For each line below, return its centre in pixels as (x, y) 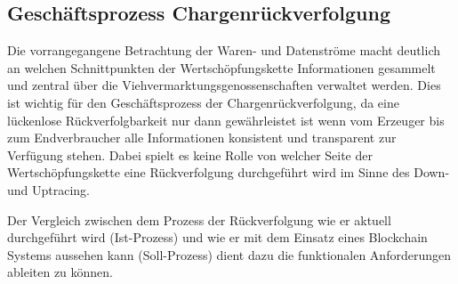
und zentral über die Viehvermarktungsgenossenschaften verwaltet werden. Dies (224, 85)
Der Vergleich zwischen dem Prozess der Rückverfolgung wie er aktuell (199, 219)
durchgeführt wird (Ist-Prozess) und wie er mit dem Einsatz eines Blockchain (217, 237)
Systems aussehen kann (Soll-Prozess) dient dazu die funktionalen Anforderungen (229, 254)
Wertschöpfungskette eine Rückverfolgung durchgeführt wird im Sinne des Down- (229, 172)
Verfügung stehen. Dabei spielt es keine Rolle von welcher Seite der (190, 154)
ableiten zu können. (60, 272)
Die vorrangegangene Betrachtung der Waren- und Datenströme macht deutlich (224, 50)
